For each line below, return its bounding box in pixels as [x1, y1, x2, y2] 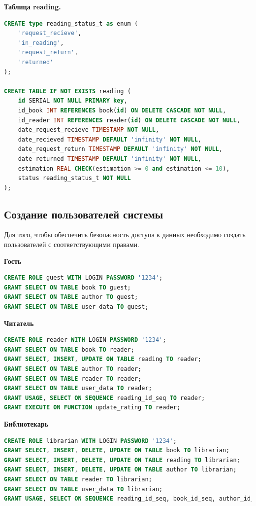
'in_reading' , [18, 39, 64, 46]
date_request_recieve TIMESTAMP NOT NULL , [18, 126, 160, 134]
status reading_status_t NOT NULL [18, 175, 131, 182]
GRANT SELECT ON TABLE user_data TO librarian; [4, 485, 163, 493]
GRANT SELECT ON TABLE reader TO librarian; [4, 475, 152, 483]
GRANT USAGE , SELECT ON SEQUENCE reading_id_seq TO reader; [4, 394, 205, 401]
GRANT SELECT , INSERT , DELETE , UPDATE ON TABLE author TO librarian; [4, 466, 237, 473]
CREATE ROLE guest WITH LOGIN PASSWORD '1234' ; [4, 274, 163, 282]
